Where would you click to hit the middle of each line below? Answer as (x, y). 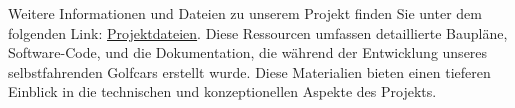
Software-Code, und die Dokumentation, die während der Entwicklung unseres (248, 52)
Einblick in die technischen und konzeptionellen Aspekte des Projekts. (222, 91)
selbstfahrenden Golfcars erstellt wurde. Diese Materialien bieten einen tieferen (249, 71)
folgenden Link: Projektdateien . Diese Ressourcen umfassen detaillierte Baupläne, (258, 32)
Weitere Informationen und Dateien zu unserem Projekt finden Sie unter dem (245, 13)
